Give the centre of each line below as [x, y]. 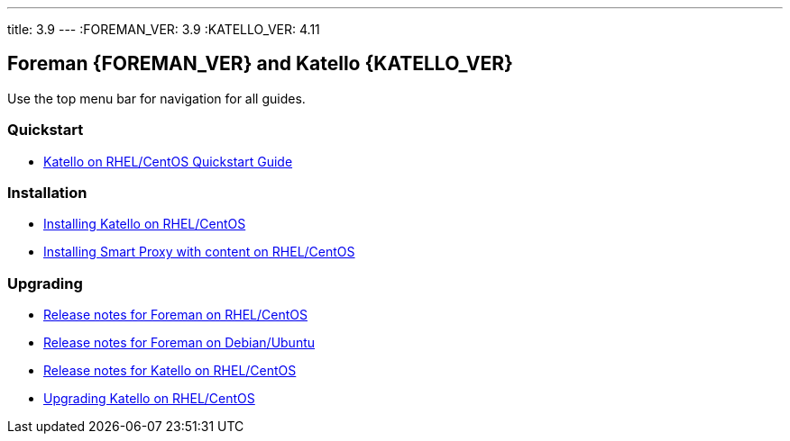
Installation [47, 192]
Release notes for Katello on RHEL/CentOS [170, 371]
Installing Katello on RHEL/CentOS [145, 224]
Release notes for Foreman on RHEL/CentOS [175, 315]
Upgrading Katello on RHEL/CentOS [149, 399]
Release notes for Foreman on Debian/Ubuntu [179, 343]
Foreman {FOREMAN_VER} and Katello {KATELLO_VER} [260, 64]
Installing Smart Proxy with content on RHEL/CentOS [199, 252]
